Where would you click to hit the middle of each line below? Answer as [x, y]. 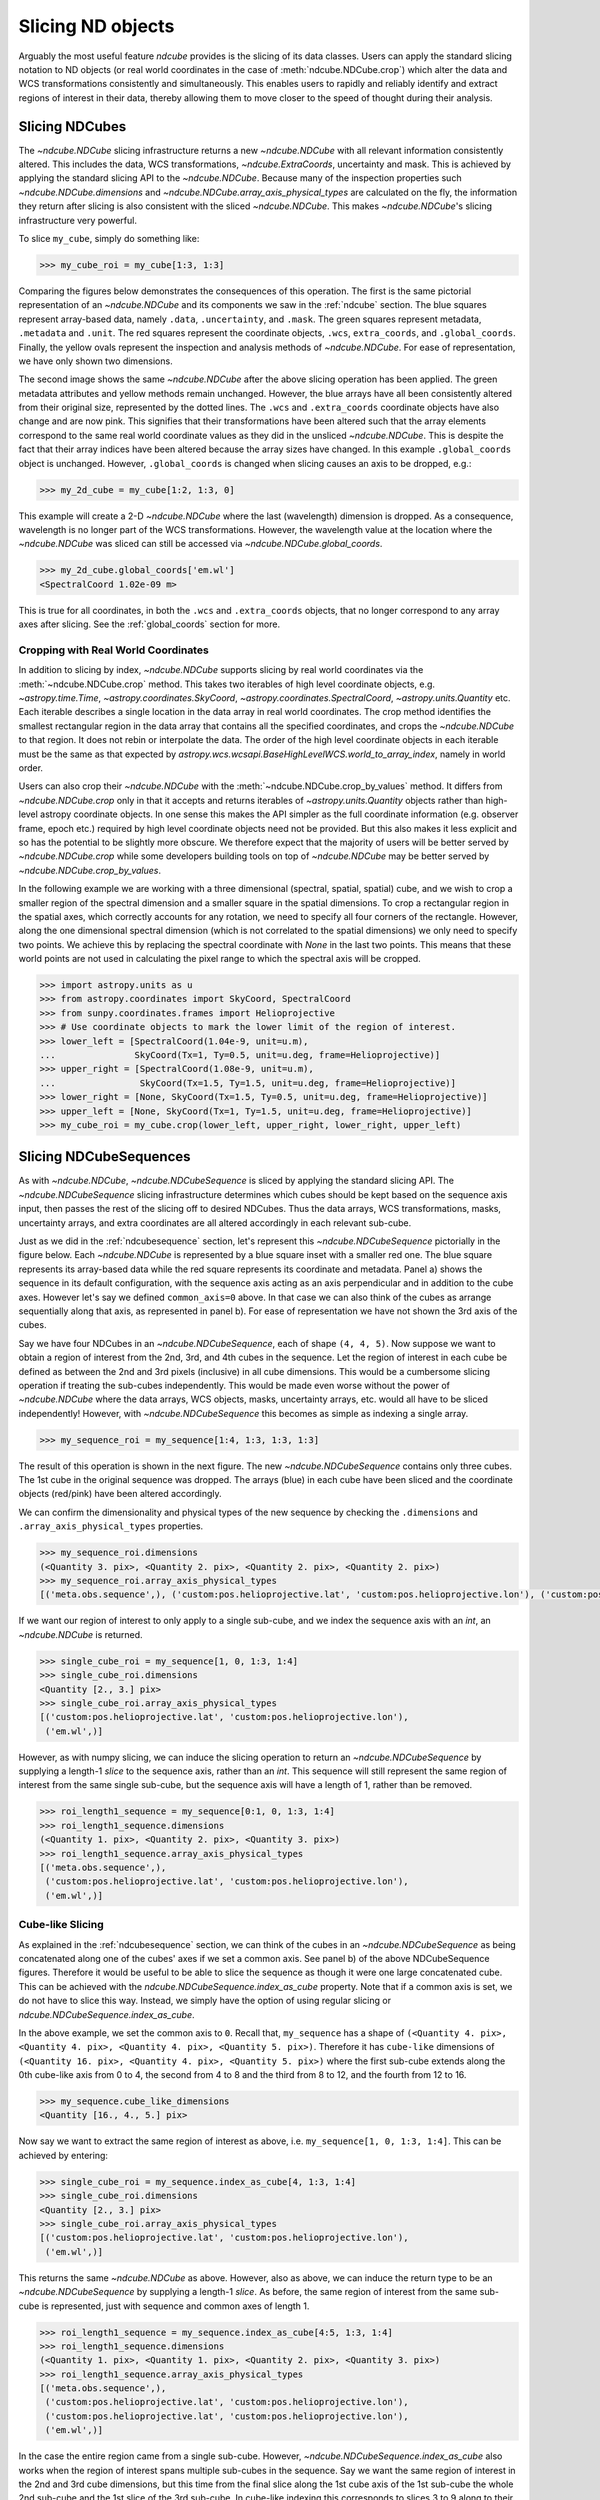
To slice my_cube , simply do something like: [109, 238]
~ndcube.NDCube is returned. [81, 1634]
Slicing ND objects [96, 26]
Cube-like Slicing [61, 1925]
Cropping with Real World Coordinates [113, 650]
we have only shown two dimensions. [96, 361]
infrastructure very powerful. [77, 220]
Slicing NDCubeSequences [104, 1156]
